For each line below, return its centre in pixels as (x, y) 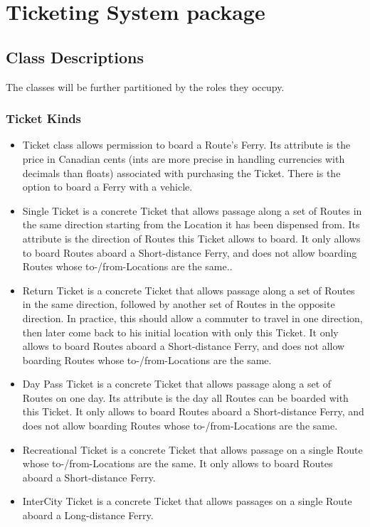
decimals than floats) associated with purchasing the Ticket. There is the (181, 172)
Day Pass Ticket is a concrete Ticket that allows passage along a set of (177, 384)
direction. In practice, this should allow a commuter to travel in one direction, (192, 318)
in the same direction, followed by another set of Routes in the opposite (179, 304)
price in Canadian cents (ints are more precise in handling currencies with (184, 158)
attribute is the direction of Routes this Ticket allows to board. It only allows (191, 238)
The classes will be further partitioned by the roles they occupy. (145, 86)
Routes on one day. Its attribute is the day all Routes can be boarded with (185, 397)
